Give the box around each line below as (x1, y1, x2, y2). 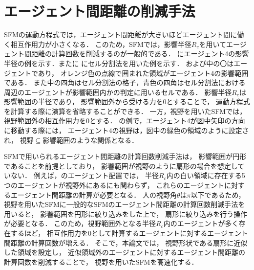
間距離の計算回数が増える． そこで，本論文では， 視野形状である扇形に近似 (4, 237, 248, 247)
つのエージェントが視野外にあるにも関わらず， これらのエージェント (4, 180, 225, 190)
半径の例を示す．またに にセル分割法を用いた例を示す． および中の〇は (4, 58, 234, 68)
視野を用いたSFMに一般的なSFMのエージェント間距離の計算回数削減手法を (4, 199, 245, 209)
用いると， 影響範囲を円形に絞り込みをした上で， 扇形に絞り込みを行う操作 (4, 208, 248, 219)
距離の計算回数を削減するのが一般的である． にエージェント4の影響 (31, 48, 249, 59)
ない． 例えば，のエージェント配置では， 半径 (10, 170, 159, 180)
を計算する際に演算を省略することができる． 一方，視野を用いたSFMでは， (4, 106, 247, 116)
